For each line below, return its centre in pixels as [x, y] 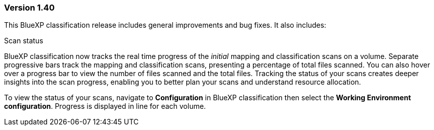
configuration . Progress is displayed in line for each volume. [105, 106]
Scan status [24, 41]
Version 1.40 [29, 8]
